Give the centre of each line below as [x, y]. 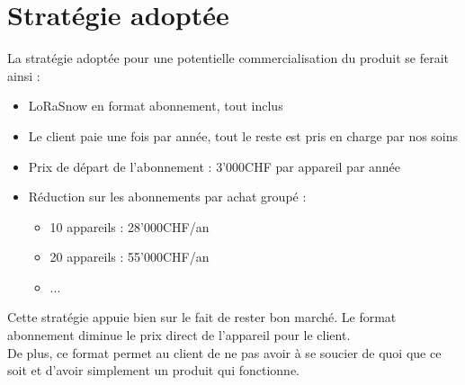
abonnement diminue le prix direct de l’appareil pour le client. [179, 335]
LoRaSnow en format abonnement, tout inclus [156, 106]
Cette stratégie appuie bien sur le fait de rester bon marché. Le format [202, 317]
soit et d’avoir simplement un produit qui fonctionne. [153, 370]
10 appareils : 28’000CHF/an [130, 226]
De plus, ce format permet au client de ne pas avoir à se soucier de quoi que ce [224, 352]
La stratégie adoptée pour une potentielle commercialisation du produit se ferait [228, 58]
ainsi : [24, 75]
